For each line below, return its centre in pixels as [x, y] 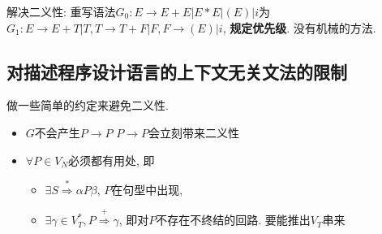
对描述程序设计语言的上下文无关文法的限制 [177, 71]
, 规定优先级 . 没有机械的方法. [299, 27]
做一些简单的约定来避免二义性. [88, 105]
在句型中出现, [147, 189]
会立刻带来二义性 [193, 132]
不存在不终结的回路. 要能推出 [233, 220]
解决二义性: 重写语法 [61, 11]
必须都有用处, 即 [112, 160]
